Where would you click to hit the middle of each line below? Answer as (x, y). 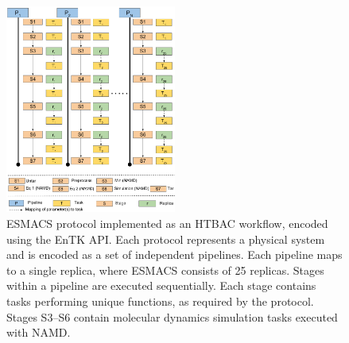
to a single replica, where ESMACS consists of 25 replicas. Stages (165, 270)
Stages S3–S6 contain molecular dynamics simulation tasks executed (172, 316)
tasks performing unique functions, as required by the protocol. (160, 301)
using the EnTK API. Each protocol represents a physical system (166, 239)
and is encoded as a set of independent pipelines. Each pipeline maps (174, 254)
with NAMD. (39, 332)
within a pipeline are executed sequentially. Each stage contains (161, 285)
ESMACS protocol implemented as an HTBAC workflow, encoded (167, 223)
